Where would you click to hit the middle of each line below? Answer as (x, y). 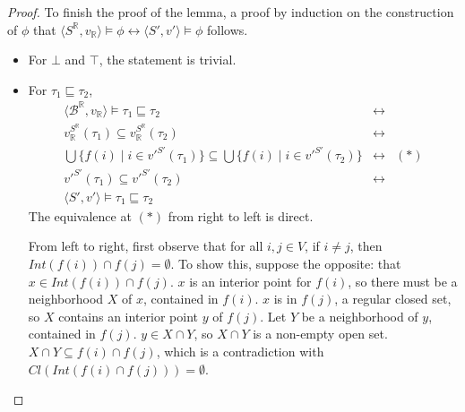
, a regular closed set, (393, 299)
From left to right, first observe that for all (146, 246)
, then (366, 246)
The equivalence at (80, 215)
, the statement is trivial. (168, 60)
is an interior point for (250, 281)
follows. (227, 29)
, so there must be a (403, 281)
